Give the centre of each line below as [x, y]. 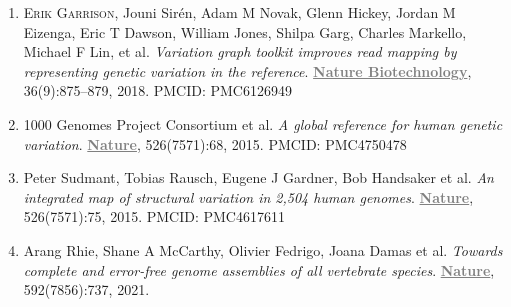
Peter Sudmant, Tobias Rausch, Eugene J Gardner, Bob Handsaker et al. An [258, 177]
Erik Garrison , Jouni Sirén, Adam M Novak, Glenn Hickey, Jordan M [239, 12]
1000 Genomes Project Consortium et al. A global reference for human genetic [263, 123]
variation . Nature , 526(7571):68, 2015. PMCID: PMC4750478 [215, 143]
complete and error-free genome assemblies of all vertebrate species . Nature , [259, 269]
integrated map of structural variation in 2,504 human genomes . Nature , [248, 196]
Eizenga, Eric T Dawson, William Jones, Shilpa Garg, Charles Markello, [245, 31]
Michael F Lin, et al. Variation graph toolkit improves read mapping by [240, 51]
